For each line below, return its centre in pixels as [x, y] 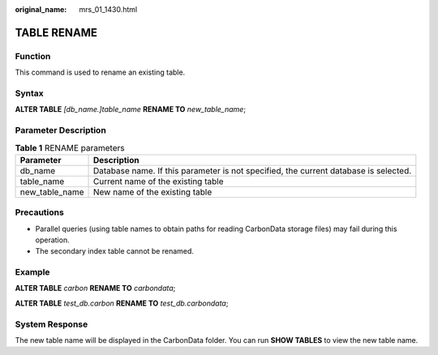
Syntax [29, 93]
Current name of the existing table [159, 181]
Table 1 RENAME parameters [70, 148]
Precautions [39, 212]
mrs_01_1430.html [108, 9]
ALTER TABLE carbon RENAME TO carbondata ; [95, 289]
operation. [52, 240]
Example [32, 272]
